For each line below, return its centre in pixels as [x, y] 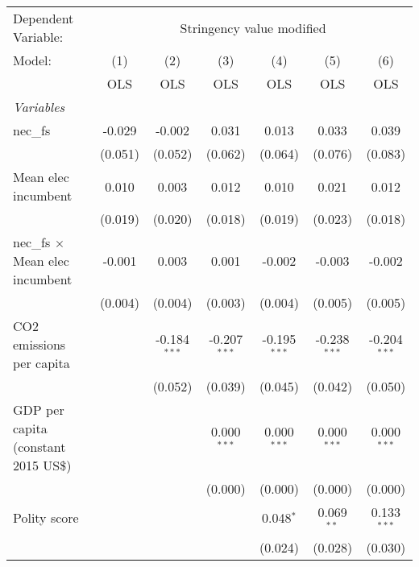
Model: [33, 60]
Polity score [46, 518]
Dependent [44, 18]
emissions [39, 344]
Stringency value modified [253, 27]
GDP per [39, 410]
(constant [39, 447]
